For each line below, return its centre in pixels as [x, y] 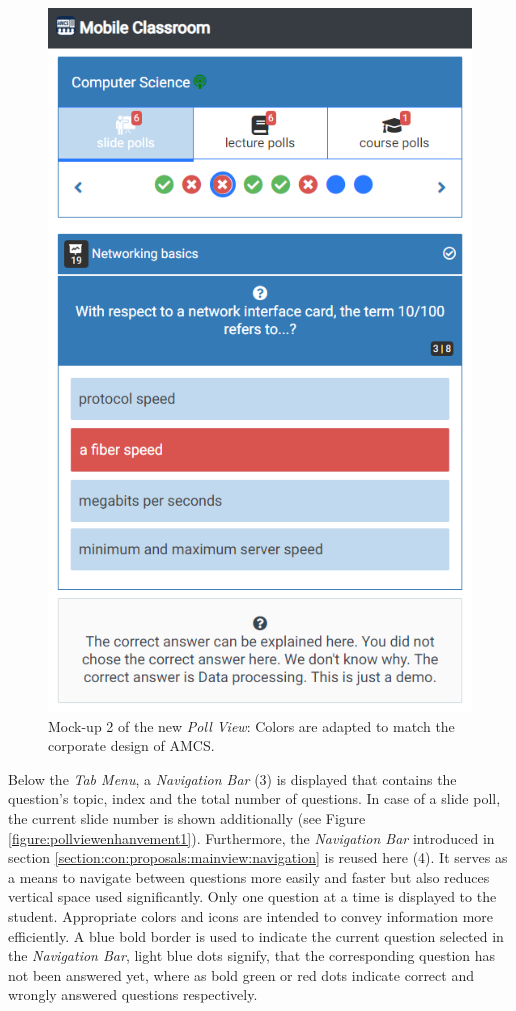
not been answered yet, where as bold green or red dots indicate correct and [241, 974]
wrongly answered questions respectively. [133, 994]
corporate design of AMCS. [131, 745]
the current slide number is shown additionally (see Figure [187, 817]
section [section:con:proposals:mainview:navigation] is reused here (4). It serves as [258, 857]
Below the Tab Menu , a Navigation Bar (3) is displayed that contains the [232, 778]
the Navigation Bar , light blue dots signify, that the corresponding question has [252, 955]
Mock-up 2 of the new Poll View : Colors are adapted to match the [251, 725]
